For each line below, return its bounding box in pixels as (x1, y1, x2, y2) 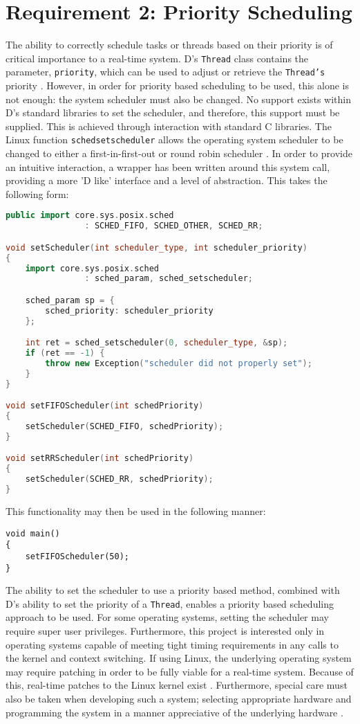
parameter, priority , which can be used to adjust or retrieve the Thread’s (6, 64, 325, 79)
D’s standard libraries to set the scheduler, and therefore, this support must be (6, 105, 340, 120)
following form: (6, 186, 69, 201)
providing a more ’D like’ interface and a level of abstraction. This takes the (6, 173, 328, 188)
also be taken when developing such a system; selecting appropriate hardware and (6, 691, 352, 705)
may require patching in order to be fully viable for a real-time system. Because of (6, 664, 354, 678)
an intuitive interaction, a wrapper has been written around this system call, (6, 159, 330, 174)
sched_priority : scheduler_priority (45, 305, 214, 316)
